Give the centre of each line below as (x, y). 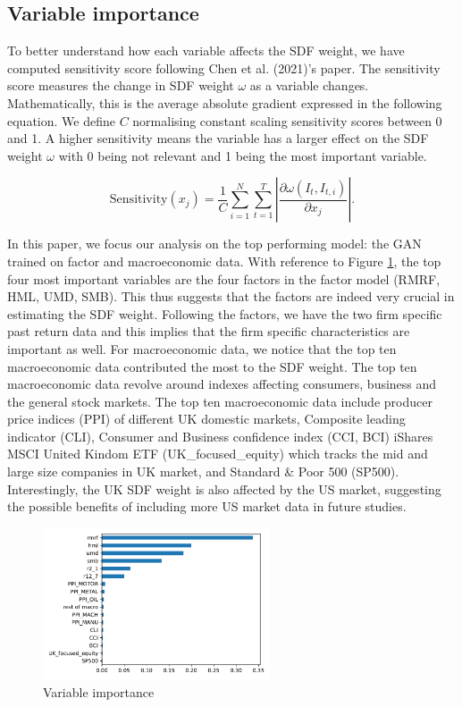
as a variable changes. (309, 85)
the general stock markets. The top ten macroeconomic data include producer (220, 401)
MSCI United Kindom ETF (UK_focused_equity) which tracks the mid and (218, 454)
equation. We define (61, 120)
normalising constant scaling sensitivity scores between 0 (287, 120)
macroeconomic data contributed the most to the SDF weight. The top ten (212, 366)
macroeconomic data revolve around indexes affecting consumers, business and (222, 384)
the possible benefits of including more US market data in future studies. (207, 506)
